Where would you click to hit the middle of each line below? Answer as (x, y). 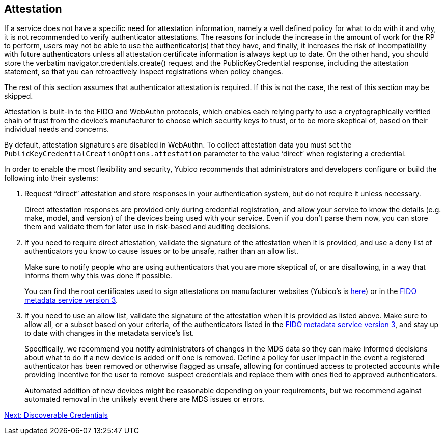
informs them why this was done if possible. (98, 276)
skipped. (19, 96)
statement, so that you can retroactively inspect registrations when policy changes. (144, 72)
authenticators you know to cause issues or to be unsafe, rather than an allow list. (162, 251)
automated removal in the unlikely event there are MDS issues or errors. (145, 399)
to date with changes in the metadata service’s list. (109, 333)
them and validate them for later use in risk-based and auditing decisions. (148, 227)
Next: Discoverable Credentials (56, 415)
